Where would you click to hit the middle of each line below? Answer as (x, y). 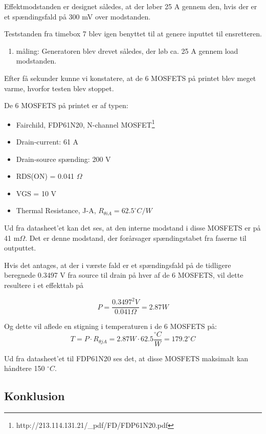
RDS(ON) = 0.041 (45, 176)
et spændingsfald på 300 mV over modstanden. (77, 16)
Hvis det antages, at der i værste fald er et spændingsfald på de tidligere (118, 265)
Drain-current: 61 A (47, 141)
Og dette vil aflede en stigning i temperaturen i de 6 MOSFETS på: (110, 326)
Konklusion (35, 396)
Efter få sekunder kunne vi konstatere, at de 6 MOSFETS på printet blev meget (130, 78)
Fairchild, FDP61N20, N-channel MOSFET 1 (85, 123)
